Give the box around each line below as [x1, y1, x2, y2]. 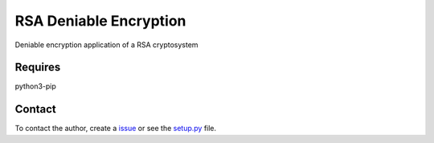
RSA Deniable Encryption [14, 12, 186, 30]
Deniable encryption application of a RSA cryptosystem [14, 40, 199, 50]
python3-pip [14, 81, 56, 91]
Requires [14, 61, 61, 74]
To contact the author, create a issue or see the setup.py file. [14, 124, 217, 133]
